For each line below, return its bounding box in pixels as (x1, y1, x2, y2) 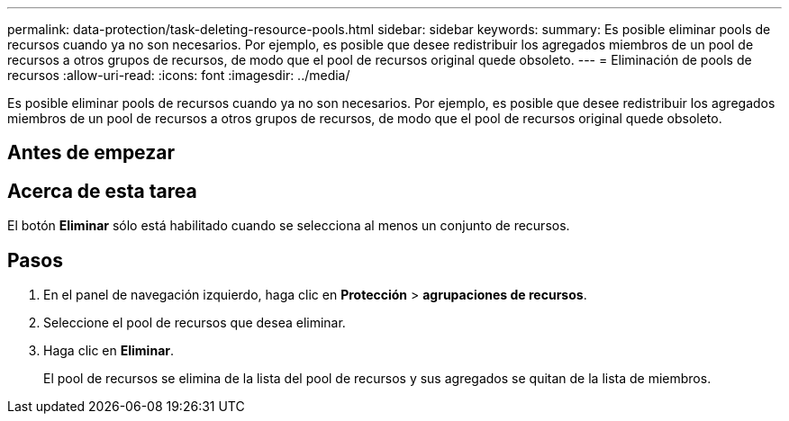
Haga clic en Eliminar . (43, 343, 175, 359)
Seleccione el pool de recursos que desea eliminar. (43, 315, 346, 331)
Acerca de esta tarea (7, 179, 197, 202)
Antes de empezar (7, 141, 175, 165)
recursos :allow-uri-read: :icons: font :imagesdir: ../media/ (7, 67, 350, 83)
